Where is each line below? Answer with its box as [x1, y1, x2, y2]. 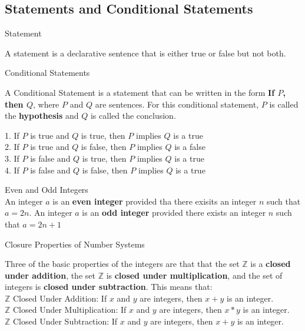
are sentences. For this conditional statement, [95, 98, 259, 110]
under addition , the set [5, 269, 95, 281]
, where [32, 98, 59, 110]
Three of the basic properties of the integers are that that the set [5, 258, 240, 270]
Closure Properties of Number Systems [5, 238, 145, 250]
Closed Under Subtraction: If [13, 315, 118, 327]
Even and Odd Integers [5, 183, 88, 196]
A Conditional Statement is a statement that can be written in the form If [5, 86, 275, 98]
